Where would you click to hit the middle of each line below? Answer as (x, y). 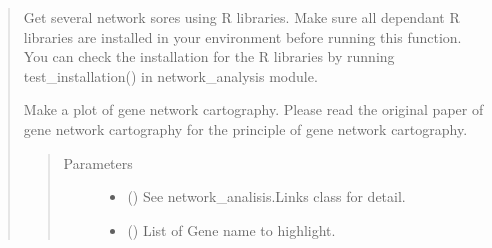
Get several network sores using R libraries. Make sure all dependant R (241, 17)
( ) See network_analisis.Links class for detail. (266, 196)
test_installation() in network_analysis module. (170, 75)
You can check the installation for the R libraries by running (209, 56)
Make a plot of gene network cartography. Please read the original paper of (253, 109)
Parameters (98, 162)
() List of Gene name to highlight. (231, 229)
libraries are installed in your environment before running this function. (242, 36)
